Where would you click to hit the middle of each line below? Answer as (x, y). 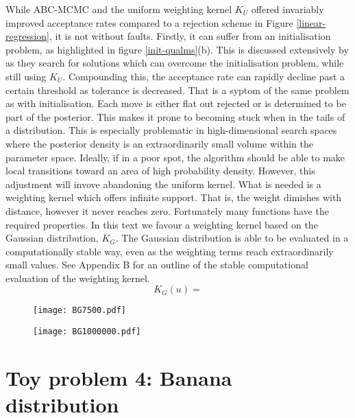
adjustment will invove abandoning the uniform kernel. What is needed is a (163, 184)
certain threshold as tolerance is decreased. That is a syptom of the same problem (177, 90)
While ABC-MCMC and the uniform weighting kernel (119, 9)
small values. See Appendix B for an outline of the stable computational (157, 265)
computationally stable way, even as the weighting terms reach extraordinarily (170, 251)
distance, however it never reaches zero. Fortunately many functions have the (167, 210)
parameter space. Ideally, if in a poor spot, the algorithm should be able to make (175, 157)
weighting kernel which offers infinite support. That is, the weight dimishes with (174, 197)
